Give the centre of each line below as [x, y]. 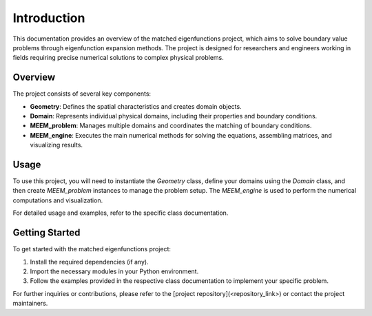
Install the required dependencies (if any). [89, 262]
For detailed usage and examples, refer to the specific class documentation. [121, 213]
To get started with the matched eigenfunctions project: [92, 249]
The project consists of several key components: [82, 94]
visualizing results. [56, 145]
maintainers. [30, 304]
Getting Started [46, 233]
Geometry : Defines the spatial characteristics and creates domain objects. [136, 106]
